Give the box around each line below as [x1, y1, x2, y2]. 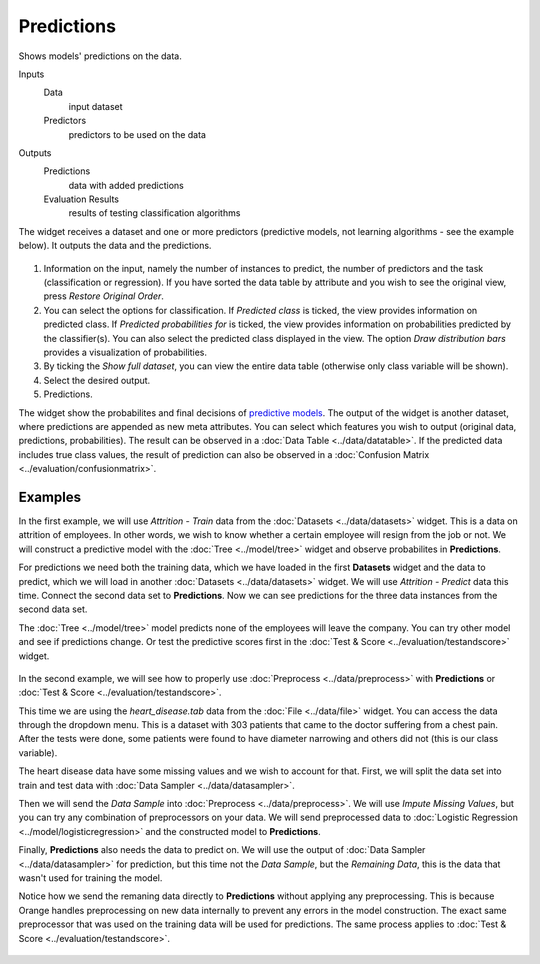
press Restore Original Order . [43, 290, 165, 302]
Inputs [18, 68, 45, 80]
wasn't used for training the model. [18, 871, 163, 884]
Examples [18, 488, 82, 505]
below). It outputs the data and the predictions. [18, 240, 212, 252]
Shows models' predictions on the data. [18, 50, 182, 62]
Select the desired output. [43, 374, 151, 386]
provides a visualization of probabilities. [43, 346, 207, 358]
